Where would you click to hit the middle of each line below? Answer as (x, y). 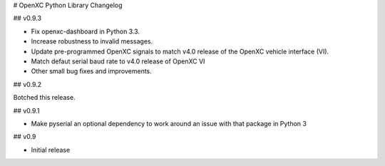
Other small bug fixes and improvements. (92, 71)
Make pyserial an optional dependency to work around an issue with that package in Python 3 (169, 123)
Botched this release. (44, 98)
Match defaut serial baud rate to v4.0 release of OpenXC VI (118, 61)
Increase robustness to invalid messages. (92, 41)
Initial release (51, 150)
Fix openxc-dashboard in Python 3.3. (86, 31)
